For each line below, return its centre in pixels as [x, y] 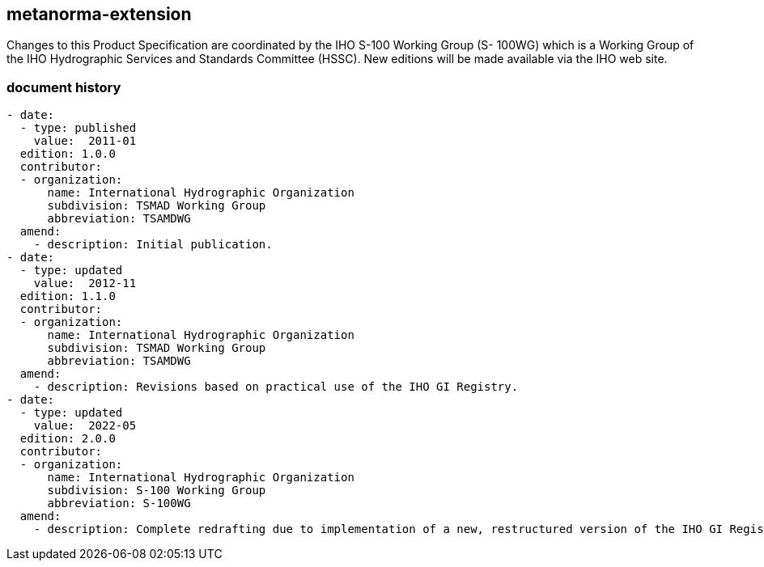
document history [64, 87]
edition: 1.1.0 [68, 296]
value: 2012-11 [85, 283]
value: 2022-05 [85, 426]
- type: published [78, 128]
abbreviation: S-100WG [119, 504]
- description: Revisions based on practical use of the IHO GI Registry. [276, 387]
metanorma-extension [99, 14]
